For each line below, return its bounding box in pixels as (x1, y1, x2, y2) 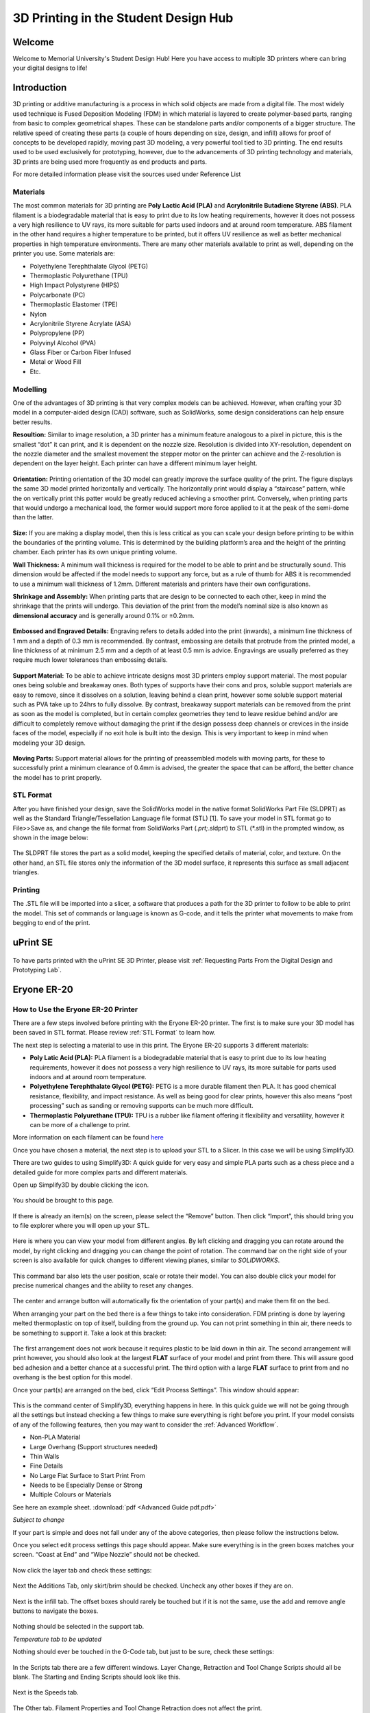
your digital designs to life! (12, 64, 88, 72)
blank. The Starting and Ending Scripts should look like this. (12, 1673, 181, 1681)
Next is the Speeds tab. (12, 1688, 79, 1697)
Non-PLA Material (29, 1433, 81, 1442)
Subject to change (12, 1516, 65, 1524)
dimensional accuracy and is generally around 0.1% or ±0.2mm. (12, 611, 195, 619)
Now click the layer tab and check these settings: (12, 1566, 152, 1574)
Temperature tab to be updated (12, 1635, 102, 1643)
